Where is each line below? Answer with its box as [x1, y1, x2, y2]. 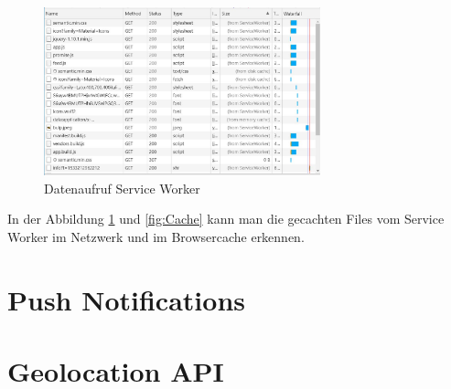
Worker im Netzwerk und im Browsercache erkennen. [7, 226, 305, 246]
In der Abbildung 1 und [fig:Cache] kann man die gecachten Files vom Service [7, 209, 445, 228]
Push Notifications [7, 280, 245, 318]
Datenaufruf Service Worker [44, 178, 200, 197]
